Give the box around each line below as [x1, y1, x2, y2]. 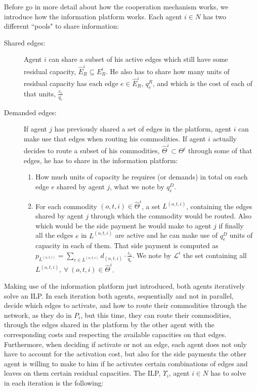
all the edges [35, 230, 74, 240]
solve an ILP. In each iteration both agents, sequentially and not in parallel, [4, 290, 234, 301]
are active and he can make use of [115, 230, 218, 240]
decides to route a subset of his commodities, [24, 145, 160, 156]
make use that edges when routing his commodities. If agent [24, 133, 206, 143]
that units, [24, 88, 56, 98]
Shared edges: [4, 37, 45, 47]
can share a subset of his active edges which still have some [48, 54, 228, 64]
